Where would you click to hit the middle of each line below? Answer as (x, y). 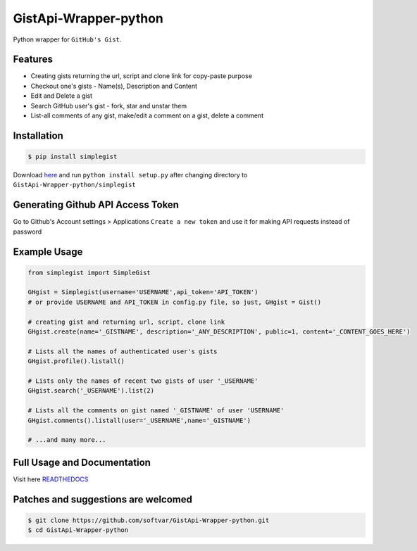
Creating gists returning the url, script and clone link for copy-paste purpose (142, 76)
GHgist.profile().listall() (76, 361)
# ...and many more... (67, 440)
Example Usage (48, 252)
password (27, 232)
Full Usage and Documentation (82, 462)
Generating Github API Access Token (96, 205)
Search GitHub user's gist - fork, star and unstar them (108, 106)
